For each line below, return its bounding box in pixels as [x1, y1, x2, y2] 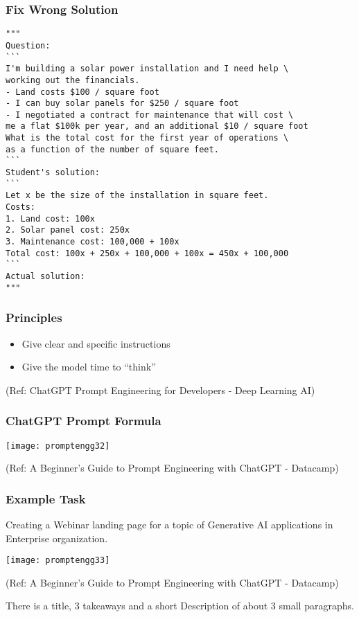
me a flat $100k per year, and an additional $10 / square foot [6, 121, 308, 132]
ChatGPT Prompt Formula [6, 412, 161, 429]
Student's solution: [6, 168, 100, 178]
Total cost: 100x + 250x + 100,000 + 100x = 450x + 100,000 [6, 248, 289, 258]
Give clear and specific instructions [21, 336, 170, 350]
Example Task [6, 490, 86, 507]
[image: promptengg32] [6, 440, 110, 451]
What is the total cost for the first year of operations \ [6, 133, 289, 143]
